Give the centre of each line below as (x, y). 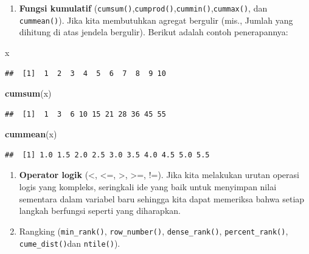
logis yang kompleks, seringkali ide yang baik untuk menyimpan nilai (148, 187)
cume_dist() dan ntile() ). (70, 243)
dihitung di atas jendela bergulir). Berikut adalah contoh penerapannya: (154, 32)
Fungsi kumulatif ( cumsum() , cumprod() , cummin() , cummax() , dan (143, 8)
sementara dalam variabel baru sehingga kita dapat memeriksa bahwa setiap (162, 198)
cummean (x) (31, 134)
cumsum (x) (28, 93)
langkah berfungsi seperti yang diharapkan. (100, 211)
